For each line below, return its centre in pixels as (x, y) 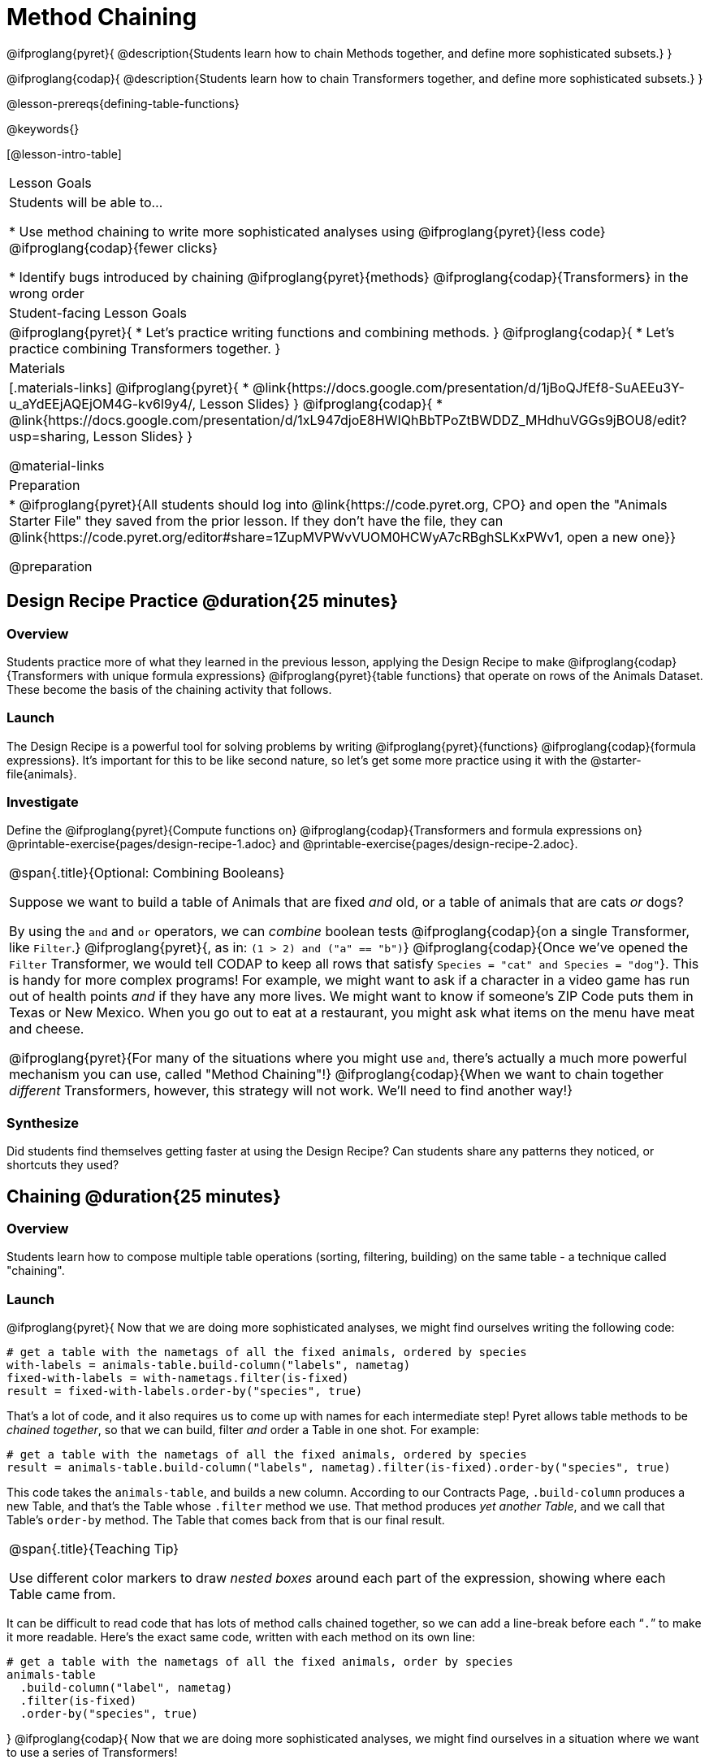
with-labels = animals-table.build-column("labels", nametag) (209, 1365)
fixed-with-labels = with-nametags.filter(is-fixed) (178, 1378)
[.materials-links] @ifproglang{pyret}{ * (129, 387)
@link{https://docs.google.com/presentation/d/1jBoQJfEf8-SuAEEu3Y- (468, 387)
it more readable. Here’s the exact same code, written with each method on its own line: (241, 1637)
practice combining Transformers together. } (145, 348)
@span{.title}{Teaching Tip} (94, 1549)
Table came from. (63, 1595)
